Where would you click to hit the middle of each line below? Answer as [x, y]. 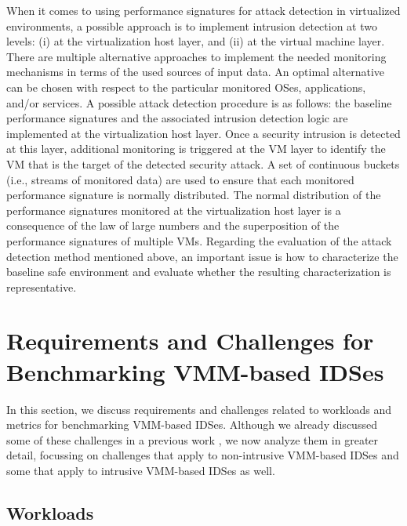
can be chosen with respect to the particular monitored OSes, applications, [186, 87]
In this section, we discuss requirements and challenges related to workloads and [199, 409]
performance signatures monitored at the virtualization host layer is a [174, 210]
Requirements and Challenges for [190, 341]
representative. [42, 287]
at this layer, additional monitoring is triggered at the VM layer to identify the [196, 149]
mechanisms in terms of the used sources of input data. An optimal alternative [196, 72]
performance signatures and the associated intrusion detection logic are [177, 118]
